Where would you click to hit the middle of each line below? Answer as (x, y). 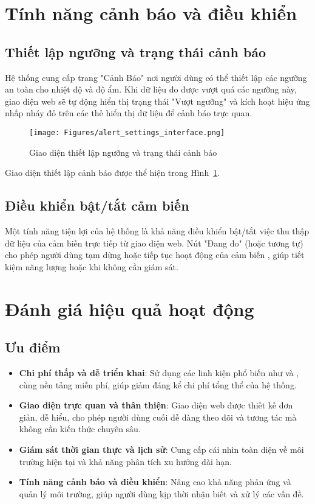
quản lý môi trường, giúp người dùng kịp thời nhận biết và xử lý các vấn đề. (161, 493)
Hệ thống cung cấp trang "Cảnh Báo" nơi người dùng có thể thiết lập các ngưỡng (156, 77)
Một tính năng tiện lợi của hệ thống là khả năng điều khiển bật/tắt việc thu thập (157, 231)
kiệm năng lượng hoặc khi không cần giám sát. (92, 266)
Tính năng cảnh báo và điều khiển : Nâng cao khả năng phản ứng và (155, 482)
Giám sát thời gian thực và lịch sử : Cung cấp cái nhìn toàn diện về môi (161, 449)
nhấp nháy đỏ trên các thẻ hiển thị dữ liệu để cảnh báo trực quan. (129, 113)
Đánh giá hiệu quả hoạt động (130, 308)
